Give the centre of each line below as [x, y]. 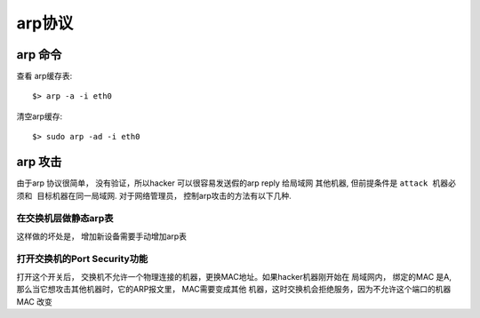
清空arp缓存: [39, 116]
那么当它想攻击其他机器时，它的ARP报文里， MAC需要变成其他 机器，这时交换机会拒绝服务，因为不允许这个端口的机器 [234, 290]
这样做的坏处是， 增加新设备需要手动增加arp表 [101, 236]
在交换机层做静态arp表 [65, 219]
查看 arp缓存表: [44, 76]
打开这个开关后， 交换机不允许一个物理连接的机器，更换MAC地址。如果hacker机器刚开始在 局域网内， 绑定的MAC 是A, [234, 276]
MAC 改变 [34, 301]
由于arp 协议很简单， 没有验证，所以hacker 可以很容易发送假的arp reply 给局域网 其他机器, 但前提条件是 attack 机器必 [236, 183]
